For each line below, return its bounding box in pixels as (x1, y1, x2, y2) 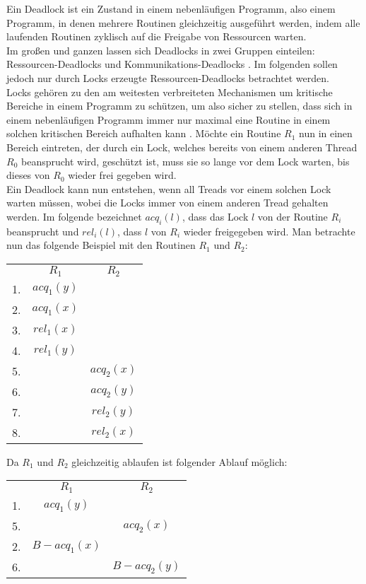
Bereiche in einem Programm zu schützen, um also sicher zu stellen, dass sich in (6, 98, 353, 113)
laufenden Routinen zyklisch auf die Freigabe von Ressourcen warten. (6, 29, 307, 44)
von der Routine (257, 209, 328, 223)
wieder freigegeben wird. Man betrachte (183, 223, 355, 238)
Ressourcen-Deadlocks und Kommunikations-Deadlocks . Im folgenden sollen (6, 57, 338, 71)
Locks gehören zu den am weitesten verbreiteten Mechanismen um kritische (6, 84, 333, 99)
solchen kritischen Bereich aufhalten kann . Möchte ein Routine (6, 126, 281, 141)
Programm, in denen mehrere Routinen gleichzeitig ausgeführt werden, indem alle (6, 15, 360, 30)
